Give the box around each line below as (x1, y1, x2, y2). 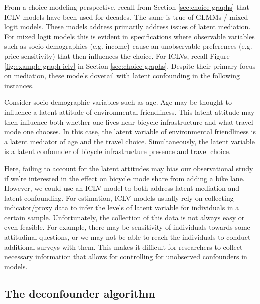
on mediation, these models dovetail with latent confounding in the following (4, 70, 240, 81)
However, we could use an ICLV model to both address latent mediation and (4, 183, 240, 193)
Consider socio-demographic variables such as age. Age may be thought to (4, 97, 232, 107)
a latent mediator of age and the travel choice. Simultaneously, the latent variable (4, 136, 255, 146)
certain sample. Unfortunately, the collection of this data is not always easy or (4, 212, 245, 222)
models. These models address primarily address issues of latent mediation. (20, 21, 251, 32)
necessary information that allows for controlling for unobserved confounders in (4, 251, 247, 262)
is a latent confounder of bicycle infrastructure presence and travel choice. (4, 146, 231, 157)
